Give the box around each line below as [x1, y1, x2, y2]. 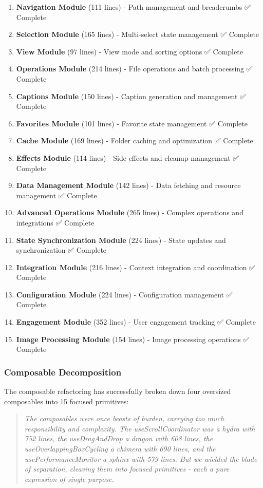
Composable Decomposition [4, 365, 122, 378]
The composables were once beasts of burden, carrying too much [24, 413, 224, 424]
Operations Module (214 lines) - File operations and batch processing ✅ [16, 63, 253, 74]
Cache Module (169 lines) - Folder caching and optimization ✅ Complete [16, 135, 253, 146]
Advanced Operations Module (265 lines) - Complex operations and [16, 207, 243, 218]
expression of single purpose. [24, 473, 114, 484]
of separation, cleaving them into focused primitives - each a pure [24, 463, 230, 474]
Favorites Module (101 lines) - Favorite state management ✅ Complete [16, 118, 248, 128]
